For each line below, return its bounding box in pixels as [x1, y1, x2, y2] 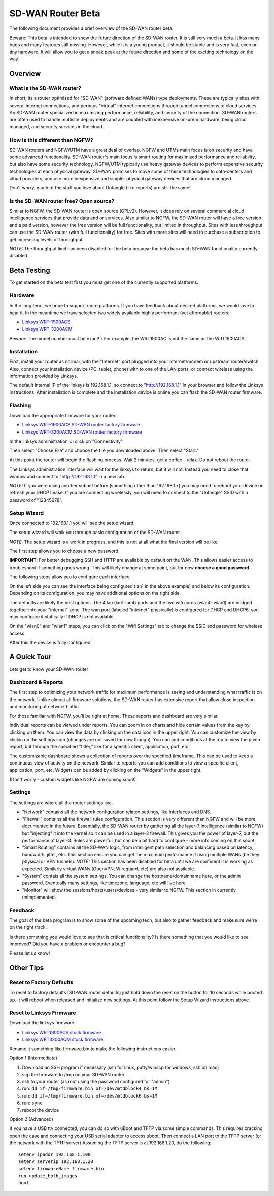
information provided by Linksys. [9, 373, 78, 379]
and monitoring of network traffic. [9, 704, 80, 710]
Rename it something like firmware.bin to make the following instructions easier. [9, 1046, 177, 1052]
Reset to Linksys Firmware [9, 1009, 76, 1016]
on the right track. [9, 924, 47, 931]
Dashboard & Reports [9, 679, 63, 686]
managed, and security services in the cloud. [9, 123, 104, 129]
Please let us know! [9, 950, 50, 956]
